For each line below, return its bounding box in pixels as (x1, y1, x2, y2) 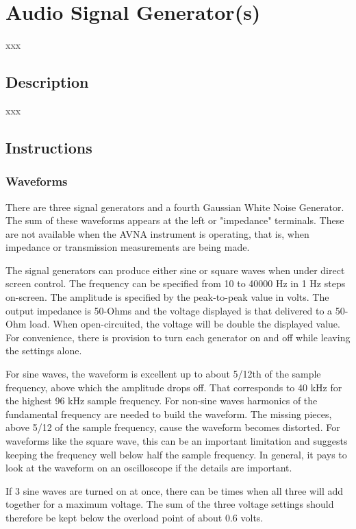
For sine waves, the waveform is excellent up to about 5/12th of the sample (5, 367, 321, 381)
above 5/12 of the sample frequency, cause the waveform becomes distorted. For (5, 420, 340, 434)
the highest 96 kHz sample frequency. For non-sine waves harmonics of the (5, 393, 318, 408)
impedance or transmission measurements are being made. (5, 240, 250, 254)
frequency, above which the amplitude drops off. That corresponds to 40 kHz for (5, 380, 342, 394)
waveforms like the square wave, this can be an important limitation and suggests (5, 434, 348, 448)
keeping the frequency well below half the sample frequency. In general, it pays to (5, 447, 347, 461)
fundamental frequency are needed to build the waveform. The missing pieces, (5, 406, 332, 421)
